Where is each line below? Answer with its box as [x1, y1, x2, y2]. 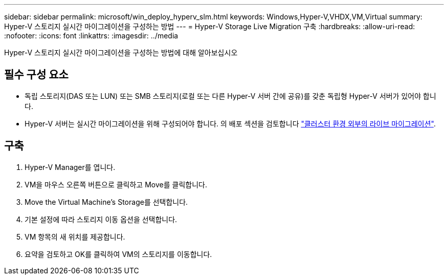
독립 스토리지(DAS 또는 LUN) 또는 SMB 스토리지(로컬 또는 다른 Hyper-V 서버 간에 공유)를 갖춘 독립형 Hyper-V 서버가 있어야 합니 [25, 91, 436, 100]
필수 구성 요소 [4, 68, 69, 81]
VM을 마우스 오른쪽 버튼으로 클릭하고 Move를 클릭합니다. [25, 180, 207, 189]
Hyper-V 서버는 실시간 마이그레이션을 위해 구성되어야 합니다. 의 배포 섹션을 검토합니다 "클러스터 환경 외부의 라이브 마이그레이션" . [25, 119, 436, 128]
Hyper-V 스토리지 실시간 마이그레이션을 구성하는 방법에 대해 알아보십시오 [4, 48, 238, 57]
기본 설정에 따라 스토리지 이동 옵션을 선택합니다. [25, 214, 177, 224]
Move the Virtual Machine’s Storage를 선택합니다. [25, 197, 188, 206]
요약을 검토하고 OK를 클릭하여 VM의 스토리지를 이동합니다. [25, 249, 212, 259]
